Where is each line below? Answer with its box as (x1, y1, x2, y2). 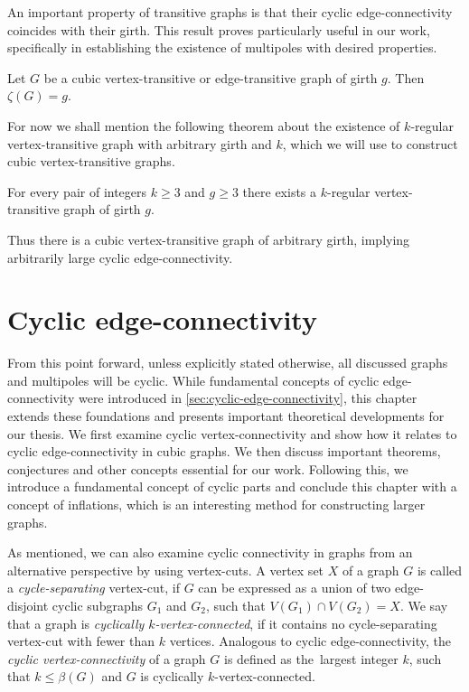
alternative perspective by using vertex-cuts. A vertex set (7, 560, 324, 579)
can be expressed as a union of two (198, 578, 391, 597)
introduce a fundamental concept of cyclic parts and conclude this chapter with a (7, 477, 457, 496)
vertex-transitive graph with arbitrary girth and (7, 134, 272, 153)
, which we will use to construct (282, 134, 458, 153)
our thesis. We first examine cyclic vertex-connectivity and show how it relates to (7, 424, 457, 443)
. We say (399, 595, 448, 614)
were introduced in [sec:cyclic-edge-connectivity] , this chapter (78, 388, 417, 407)
